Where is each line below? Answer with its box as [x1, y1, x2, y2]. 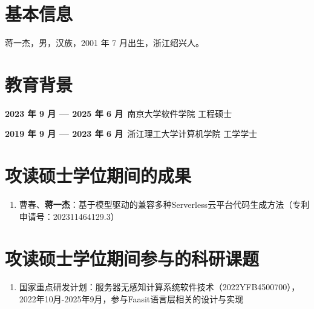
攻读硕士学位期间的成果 [5, 163, 192, 188]
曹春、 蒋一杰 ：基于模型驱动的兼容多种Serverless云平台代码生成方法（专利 [19, 198, 310, 211]
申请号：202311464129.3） [19, 210, 119, 222]
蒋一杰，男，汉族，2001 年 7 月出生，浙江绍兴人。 [5, 36, 204, 49]
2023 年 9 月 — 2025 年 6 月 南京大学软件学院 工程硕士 [5, 107, 232, 119]
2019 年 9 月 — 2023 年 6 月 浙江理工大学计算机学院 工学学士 [5, 127, 258, 140]
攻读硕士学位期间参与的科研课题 [5, 245, 260, 270]
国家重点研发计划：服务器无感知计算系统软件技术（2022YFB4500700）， [19, 281, 300, 293]
